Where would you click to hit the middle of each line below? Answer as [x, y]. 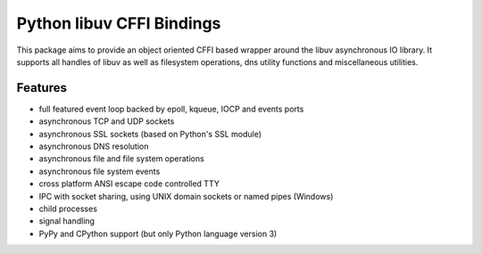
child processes [68, 209]
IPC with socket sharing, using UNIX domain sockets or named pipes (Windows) [186, 196]
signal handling [67, 221]
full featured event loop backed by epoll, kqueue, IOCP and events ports [171, 109]
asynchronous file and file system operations [121, 159]
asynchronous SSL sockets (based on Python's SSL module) [150, 134]
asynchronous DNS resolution [94, 146]
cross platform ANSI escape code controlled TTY [129, 184]
